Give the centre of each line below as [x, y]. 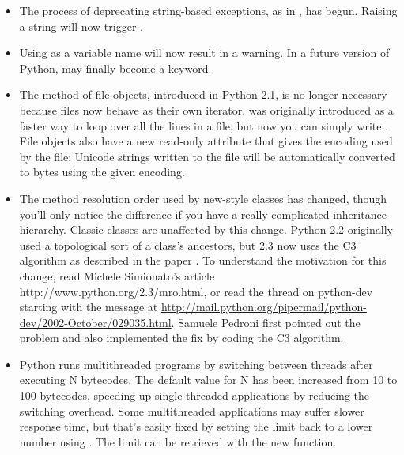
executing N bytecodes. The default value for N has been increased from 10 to [208, 380]
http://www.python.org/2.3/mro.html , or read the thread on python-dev [196, 291]
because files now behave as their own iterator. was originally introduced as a [206, 109]
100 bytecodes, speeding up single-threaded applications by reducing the [194, 395]
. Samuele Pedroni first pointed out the [266, 322]
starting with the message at [89, 307]
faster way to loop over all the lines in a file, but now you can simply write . [204, 125]
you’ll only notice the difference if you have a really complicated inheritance [203, 214]
